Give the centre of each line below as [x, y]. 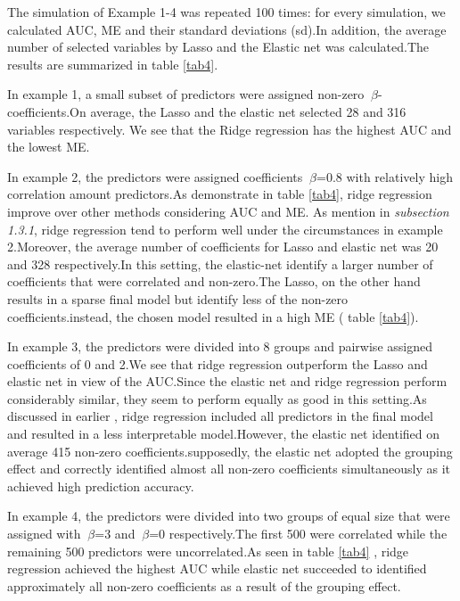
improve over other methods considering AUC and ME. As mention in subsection [228, 211]
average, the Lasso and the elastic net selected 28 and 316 [248, 111]
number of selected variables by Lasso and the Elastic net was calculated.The [218, 47]
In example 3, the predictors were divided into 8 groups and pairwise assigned [220, 346]
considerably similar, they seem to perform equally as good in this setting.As [217, 398]
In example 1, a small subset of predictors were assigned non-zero [186, 94]
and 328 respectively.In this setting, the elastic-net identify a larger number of [220, 263]
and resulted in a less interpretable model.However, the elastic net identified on [224, 434]
